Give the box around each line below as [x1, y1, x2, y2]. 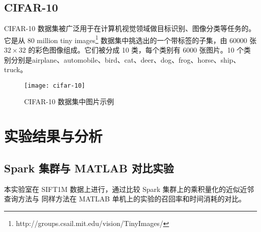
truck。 [4, 64, 27, 75]
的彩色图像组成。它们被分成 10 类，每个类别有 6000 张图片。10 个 [28, 45, 244, 55]
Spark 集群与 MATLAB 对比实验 [4, 160, 174, 175]
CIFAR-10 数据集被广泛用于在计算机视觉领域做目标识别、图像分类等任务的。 [4, 23, 255, 34]
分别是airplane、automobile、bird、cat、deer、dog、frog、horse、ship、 [11, 54, 240, 65]
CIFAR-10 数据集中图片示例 [24, 96, 114, 107]
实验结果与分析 [4, 126, 103, 146]
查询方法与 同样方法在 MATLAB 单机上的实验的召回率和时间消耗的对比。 [4, 193, 246, 204]
